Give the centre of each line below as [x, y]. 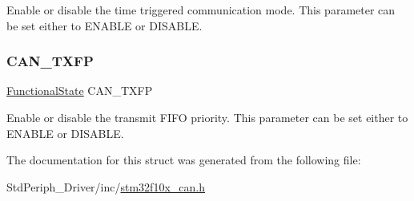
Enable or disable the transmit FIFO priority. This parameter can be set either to [207, 117]
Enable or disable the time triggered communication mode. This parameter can [201, 10]
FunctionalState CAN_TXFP [80, 91]
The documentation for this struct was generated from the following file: [184, 160]
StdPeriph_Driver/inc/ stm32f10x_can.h [106, 186]
